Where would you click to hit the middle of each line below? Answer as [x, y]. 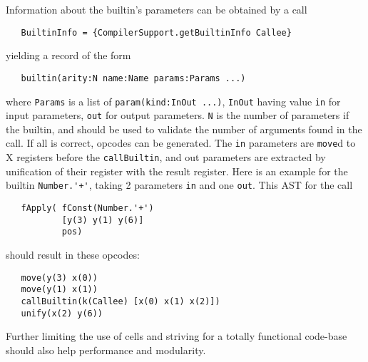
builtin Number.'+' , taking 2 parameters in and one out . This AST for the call [179, 185]
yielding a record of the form [68, 55]
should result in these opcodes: [73, 254]
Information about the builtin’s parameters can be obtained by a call [157, 9]
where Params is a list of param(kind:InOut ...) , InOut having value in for [173, 101]
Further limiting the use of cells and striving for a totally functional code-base [177, 336]
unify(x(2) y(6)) [62, 313]
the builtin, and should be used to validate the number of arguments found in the [184, 129]
